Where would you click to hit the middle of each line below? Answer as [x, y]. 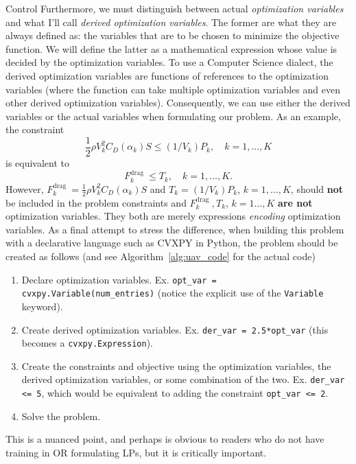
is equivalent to [38, 163]
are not [295, 202]
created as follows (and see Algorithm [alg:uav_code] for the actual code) [161, 256]
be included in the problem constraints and [96, 202]
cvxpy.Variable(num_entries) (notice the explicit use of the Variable [173, 293]
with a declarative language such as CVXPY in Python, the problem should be [172, 243]
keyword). [42, 306]
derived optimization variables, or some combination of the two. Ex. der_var [183, 379]
